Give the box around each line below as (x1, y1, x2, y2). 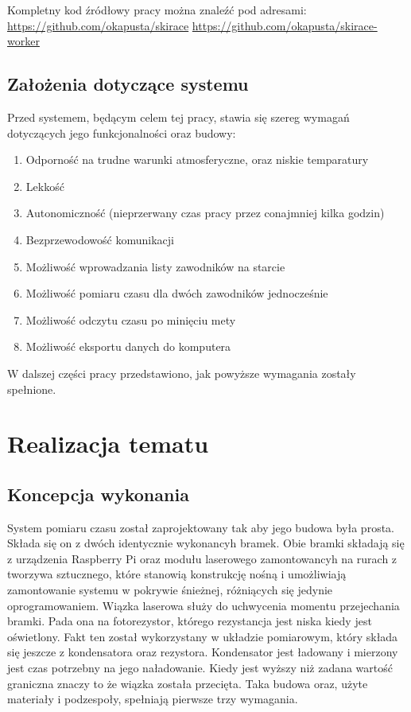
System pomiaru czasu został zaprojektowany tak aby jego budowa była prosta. (7, 519, 394, 535)
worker (7, 33, 40, 49)
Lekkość (25, 177, 64, 194)
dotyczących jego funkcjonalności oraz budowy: (7, 124, 236, 141)
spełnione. (7, 380, 56, 397)
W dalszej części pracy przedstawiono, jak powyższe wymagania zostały (7, 364, 356, 381)
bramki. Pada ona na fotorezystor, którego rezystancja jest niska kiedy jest (7, 613, 372, 629)
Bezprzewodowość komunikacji (25, 231, 174, 247)
